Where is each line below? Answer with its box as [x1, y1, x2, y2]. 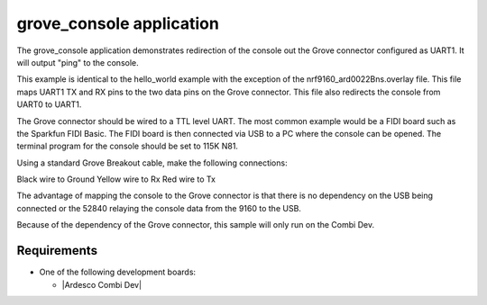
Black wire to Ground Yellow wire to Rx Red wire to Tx [16, 174, 216, 184]
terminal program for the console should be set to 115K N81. [16, 140, 239, 152]
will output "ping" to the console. [16, 57, 139, 67]
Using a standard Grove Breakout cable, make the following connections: [16, 157, 288, 168]
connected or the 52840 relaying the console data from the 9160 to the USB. [16, 202, 302, 213]
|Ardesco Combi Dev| [61, 279, 142, 290]
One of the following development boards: [39, 266, 197, 278]
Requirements [16, 243, 98, 258]
